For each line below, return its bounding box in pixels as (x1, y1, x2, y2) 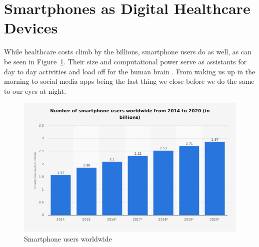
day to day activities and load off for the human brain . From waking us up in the (4, 66, 255, 76)
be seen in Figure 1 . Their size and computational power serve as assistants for (4, 56, 247, 66)
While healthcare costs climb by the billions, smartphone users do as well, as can (4, 46, 251, 57)
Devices (4, 17, 58, 38)
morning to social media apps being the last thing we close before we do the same (4, 76, 254, 86)
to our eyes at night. (4, 85, 66, 96)
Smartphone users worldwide (24, 233, 112, 244)
